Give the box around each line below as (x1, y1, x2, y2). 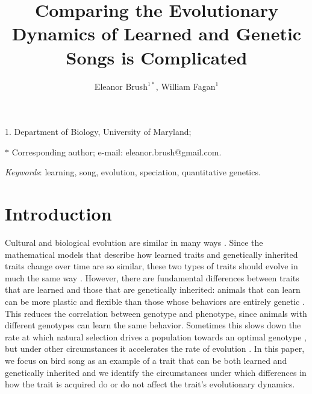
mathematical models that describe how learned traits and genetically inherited (5, 248, 298, 260)
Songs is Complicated (66, 45, 248, 69)
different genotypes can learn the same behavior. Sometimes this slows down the (5, 319, 301, 331)
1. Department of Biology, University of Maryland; (5, 125, 192, 138)
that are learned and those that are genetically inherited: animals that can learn (5, 283, 301, 296)
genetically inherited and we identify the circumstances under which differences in (5, 366, 307, 378)
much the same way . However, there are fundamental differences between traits (5, 271, 299, 284)
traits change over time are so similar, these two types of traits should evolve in (5, 260, 298, 272)
